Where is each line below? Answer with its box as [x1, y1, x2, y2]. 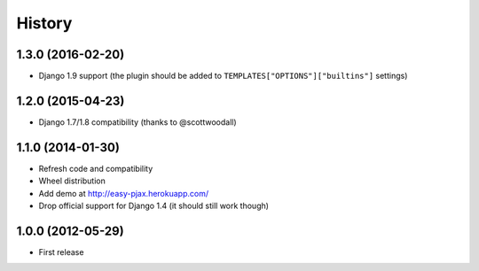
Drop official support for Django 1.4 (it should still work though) [38, 200, 270, 212]
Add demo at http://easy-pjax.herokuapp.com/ [38, 188, 208, 198]
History [16, 13, 73, 33]
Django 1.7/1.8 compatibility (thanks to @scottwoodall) [38, 116, 237, 128]
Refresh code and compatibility [38, 163, 153, 174]
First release [38, 246, 84, 257]
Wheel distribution [38, 175, 106, 186]
